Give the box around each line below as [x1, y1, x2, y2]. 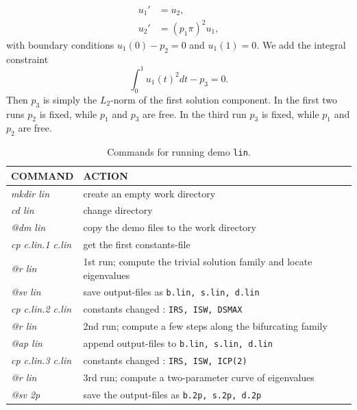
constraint [6, 51, 49, 66]
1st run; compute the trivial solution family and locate [83, 254, 312, 268]
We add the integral [262, 38, 346, 52]
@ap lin [11, 336, 42, 350]
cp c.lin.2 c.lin [11, 302, 72, 316]
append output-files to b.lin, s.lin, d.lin [83, 336, 273, 350]
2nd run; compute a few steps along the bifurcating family [83, 319, 328, 333]
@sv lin [11, 285, 41, 299]
